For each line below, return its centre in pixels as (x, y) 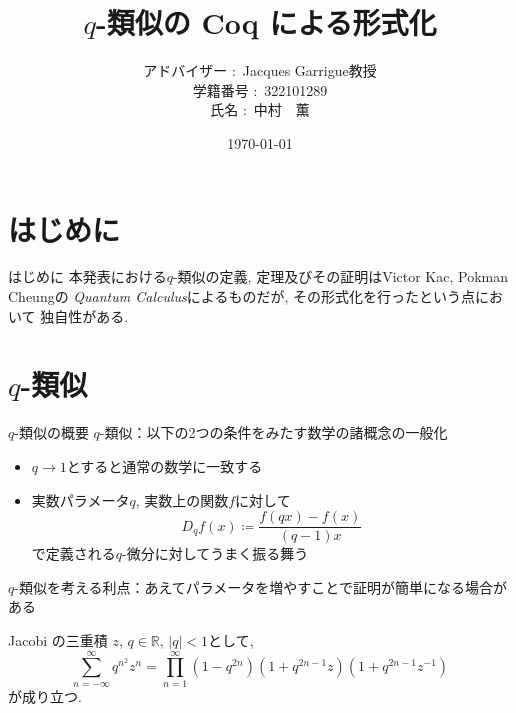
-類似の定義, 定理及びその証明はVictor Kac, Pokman (340, 276)
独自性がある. (84, 315)
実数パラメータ (80, 499)
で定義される (73, 553)
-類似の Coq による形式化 (266, 22)
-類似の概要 (51, 432)
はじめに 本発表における (87, 276)
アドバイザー (185, 70)
